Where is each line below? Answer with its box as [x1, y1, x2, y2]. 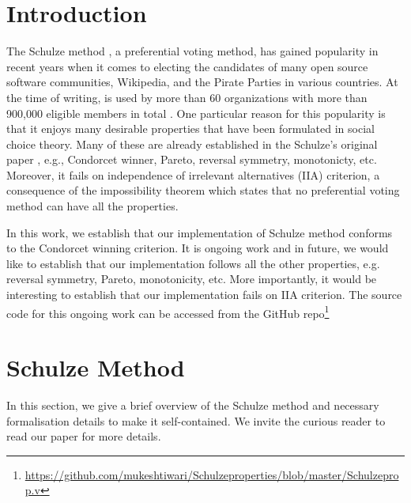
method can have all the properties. [6, 198, 179, 214]
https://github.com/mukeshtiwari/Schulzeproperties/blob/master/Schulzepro [25, 466, 399, 482]
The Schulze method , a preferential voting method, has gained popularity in [6, 43, 379, 59]
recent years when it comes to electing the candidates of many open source [6, 58, 368, 74]
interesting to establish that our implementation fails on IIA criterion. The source [6, 286, 402, 303]
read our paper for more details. [6, 428, 161, 444]
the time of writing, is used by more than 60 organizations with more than [6, 89, 368, 105]
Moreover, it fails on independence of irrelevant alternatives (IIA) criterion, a [6, 166, 380, 183]
